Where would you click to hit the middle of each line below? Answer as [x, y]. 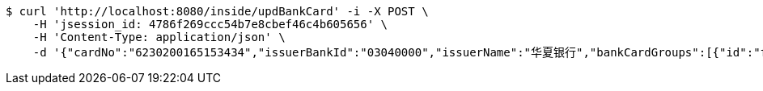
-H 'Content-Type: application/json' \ [159, 37]
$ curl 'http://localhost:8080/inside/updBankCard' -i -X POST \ [217, 11]
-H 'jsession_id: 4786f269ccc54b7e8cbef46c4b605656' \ [210, 24]
